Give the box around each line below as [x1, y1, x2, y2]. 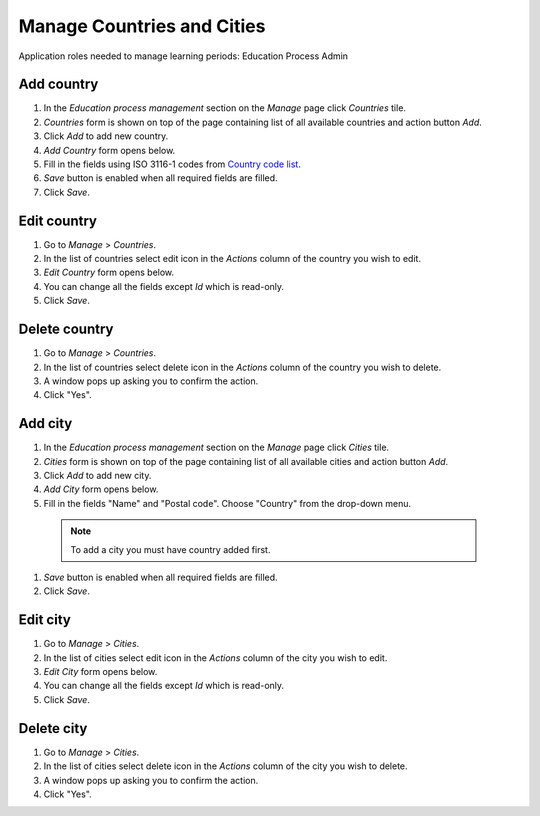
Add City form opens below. [43, 483, 159, 495]
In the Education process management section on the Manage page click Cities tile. [43, 441, 390, 454]
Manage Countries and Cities [18, 15, 266, 37]
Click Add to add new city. [43, 470, 152, 482]
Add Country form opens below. [43, 144, 176, 156]
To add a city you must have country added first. [70, 543, 271, 555]
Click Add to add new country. [43, 130, 169, 142]
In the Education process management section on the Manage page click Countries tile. [43, 102, 407, 114]
